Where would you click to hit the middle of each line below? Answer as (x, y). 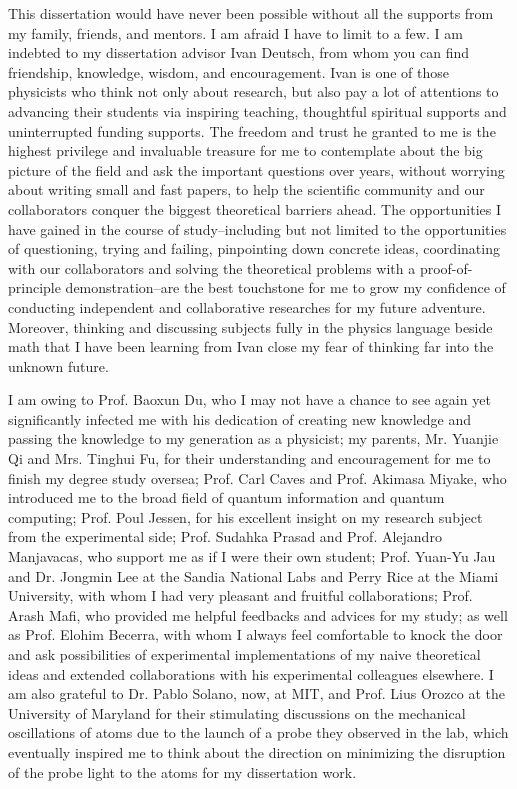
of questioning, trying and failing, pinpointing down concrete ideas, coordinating (254, 248)
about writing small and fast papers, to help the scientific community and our (246, 189)
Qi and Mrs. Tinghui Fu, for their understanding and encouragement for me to (249, 458)
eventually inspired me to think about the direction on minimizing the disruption (257, 751)
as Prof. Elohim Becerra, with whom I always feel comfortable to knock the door (255, 634)
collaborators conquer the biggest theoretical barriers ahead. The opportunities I (254, 208)
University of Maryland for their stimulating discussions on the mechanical (237, 712)
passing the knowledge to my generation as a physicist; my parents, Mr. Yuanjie (253, 438)
